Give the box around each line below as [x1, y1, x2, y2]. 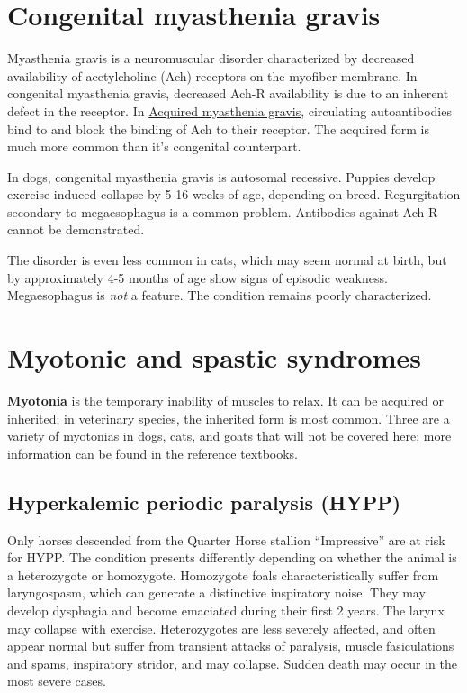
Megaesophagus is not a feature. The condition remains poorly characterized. [7, 286, 432, 305]
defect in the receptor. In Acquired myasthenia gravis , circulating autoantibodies [7, 101, 452, 120]
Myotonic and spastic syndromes [7, 339, 422, 376]
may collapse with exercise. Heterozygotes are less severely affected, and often [7, 618, 436, 637]
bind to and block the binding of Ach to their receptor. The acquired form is [7, 119, 429, 138]
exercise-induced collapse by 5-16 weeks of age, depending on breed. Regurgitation [7, 185, 461, 204]
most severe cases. [7, 671, 106, 690]
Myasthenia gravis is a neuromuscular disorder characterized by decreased [7, 49, 415, 68]
